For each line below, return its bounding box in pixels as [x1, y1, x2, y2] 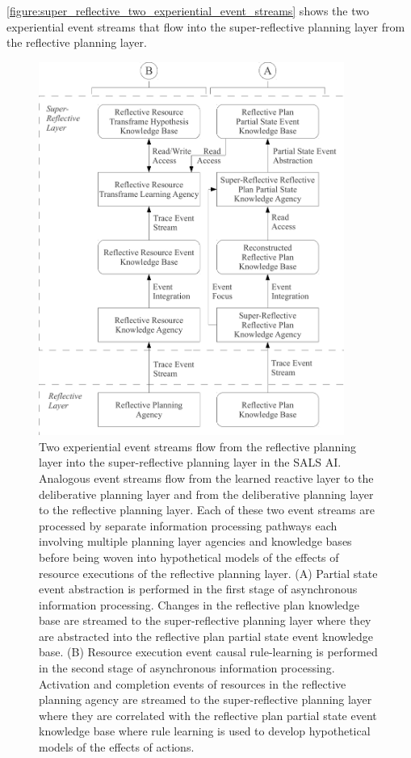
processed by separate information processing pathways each [39, 517, 338, 534]
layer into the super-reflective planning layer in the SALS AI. [39, 454, 342, 471]
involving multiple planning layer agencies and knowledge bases [39, 533, 352, 550]
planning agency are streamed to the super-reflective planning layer [39, 691, 372, 708]
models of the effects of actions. [39, 739, 195, 756]
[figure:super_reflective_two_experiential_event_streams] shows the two [6, 2, 369, 19]
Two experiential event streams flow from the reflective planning [39, 438, 357, 454]
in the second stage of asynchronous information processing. [39, 660, 335, 676]
